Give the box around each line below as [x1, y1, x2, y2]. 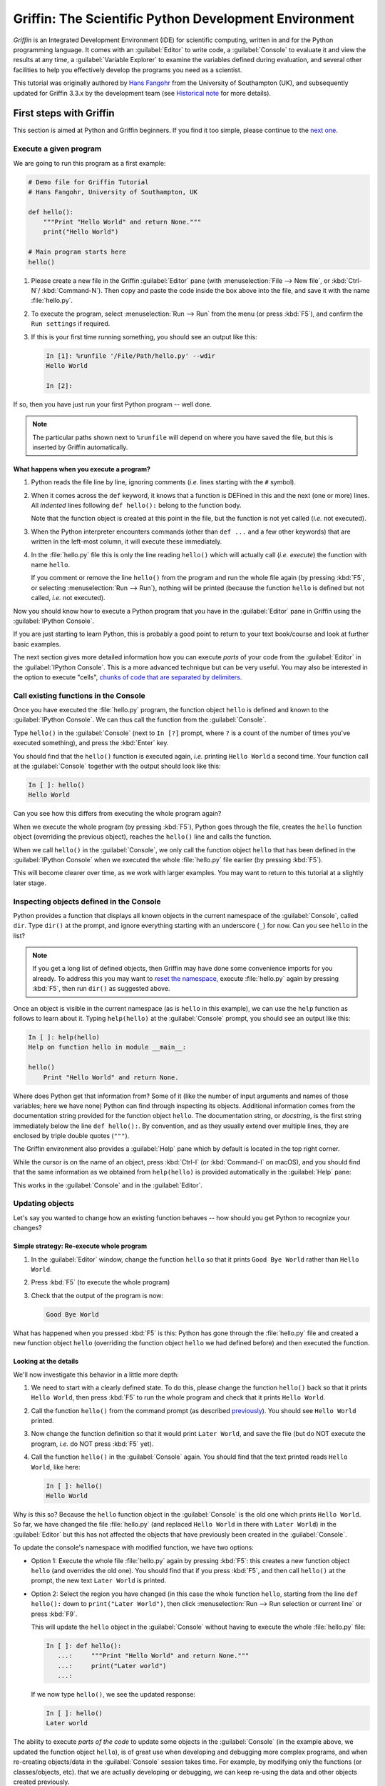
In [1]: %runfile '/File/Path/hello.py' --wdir [46, 351, 215, 360]
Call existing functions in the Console [13, 690, 145, 700]
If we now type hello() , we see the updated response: [31, 1690, 196, 1699]
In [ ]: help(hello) [28, 1033, 100, 1041]
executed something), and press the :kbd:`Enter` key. [13, 739, 169, 747]
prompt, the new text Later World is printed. [31, 1576, 167, 1585]
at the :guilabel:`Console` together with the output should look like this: [13, 762, 221, 771]
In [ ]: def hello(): [46, 1642, 122, 1650]
